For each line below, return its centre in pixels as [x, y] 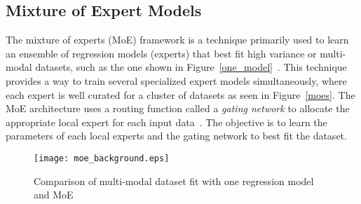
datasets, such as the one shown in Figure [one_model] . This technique [191, 67]
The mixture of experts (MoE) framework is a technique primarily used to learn [177, 40]
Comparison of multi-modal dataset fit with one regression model [174, 181]
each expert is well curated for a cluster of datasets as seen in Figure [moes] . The [180, 94]
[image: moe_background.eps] [102, 158]
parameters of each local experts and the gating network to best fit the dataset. [176, 136]
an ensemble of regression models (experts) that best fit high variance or [161, 53]
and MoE [54, 195]
